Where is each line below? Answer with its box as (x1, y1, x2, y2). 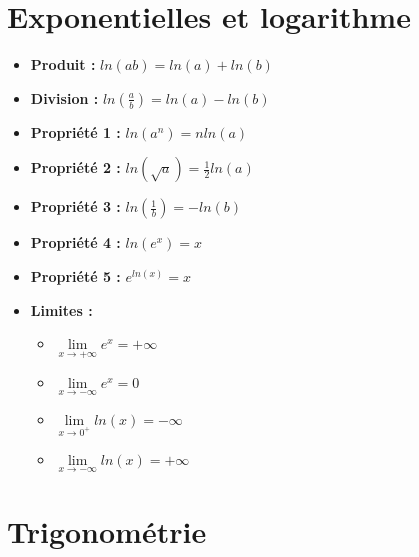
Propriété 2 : (30, 157, 121, 178)
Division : (30, 87, 99, 108)
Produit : (30, 54, 96, 75)
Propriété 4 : (30, 232, 121, 253)
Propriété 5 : (30, 265, 121, 286)
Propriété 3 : (30, 196, 121, 217)
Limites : (30, 299, 93, 320)
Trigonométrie (7, 510, 207, 551)
